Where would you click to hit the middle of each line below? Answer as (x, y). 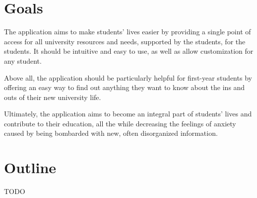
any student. (23, 60)
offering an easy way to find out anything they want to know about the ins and (125, 87)
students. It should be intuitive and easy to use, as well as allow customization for (129, 51)
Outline (30, 167)
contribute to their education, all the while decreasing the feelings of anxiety (120, 123)
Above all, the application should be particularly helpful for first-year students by (128, 77)
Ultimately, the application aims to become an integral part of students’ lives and (128, 114)
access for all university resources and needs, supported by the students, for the (125, 41)
